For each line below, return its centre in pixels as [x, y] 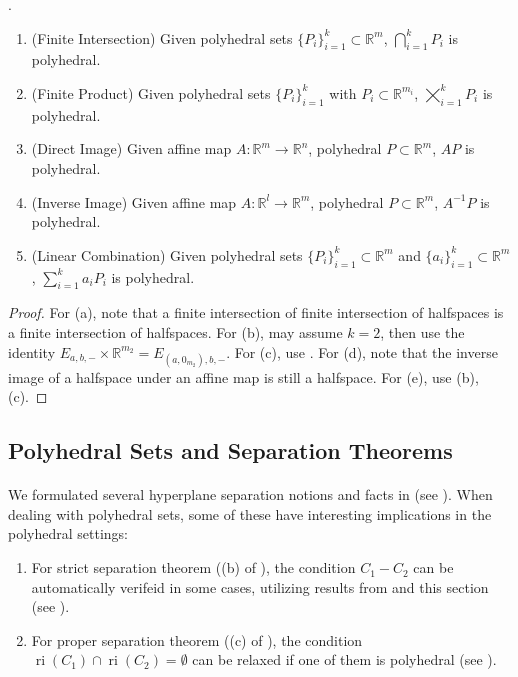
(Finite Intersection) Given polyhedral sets [162, 37]
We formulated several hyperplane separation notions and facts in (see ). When [250, 494]
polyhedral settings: [68, 533]
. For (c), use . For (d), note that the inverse [362, 351]
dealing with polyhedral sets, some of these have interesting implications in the [250, 513]
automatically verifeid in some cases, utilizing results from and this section [260, 586]
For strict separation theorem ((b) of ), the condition [193, 567]
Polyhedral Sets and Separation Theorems [230, 450]
